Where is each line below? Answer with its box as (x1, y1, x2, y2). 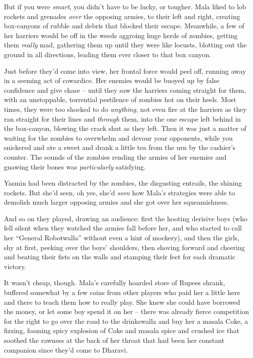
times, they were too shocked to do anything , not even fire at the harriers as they (4, 104, 247, 114)
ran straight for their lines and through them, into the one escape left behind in (4, 113, 241, 124)
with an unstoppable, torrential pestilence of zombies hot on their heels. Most (4, 94, 236, 105)
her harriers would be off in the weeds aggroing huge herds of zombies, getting (4, 30, 238, 40)
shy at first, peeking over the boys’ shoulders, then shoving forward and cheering (4, 242, 245, 252)
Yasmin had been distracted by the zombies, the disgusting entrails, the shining (4, 178, 242, 188)
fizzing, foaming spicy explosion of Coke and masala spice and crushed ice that (4, 325, 239, 336)
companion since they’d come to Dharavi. (4, 344, 128, 355)
